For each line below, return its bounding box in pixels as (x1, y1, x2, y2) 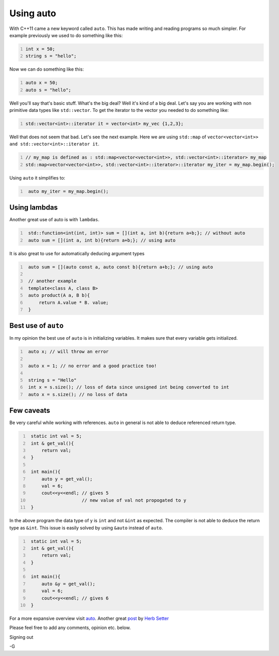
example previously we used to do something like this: (9, 32, 123, 38)
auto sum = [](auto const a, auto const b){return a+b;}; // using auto (28, 264, 213, 270)
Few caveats (9, 406, 50, 415)
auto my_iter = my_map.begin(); (28, 188, 109, 194)
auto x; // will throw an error (28, 349, 109, 354)
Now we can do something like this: (9, 66, 84, 72)
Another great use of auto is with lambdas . (9, 217, 100, 223)
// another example (28, 278, 77, 284)
